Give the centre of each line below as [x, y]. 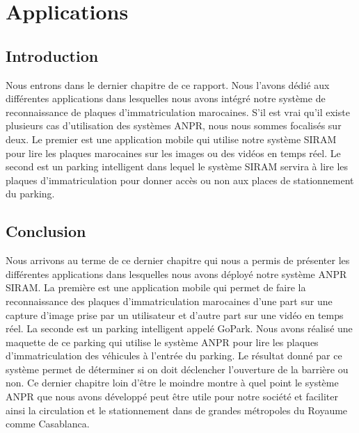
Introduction [52, 55]
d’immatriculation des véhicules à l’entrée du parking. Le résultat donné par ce [174, 356]
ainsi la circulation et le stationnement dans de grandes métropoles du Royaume [177, 410]
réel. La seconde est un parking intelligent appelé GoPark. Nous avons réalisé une [179, 328]
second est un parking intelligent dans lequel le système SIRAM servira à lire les [177, 166]
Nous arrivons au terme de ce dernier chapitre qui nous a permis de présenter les [178, 260]
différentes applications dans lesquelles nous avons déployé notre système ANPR [176, 273]
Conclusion [46, 231]
